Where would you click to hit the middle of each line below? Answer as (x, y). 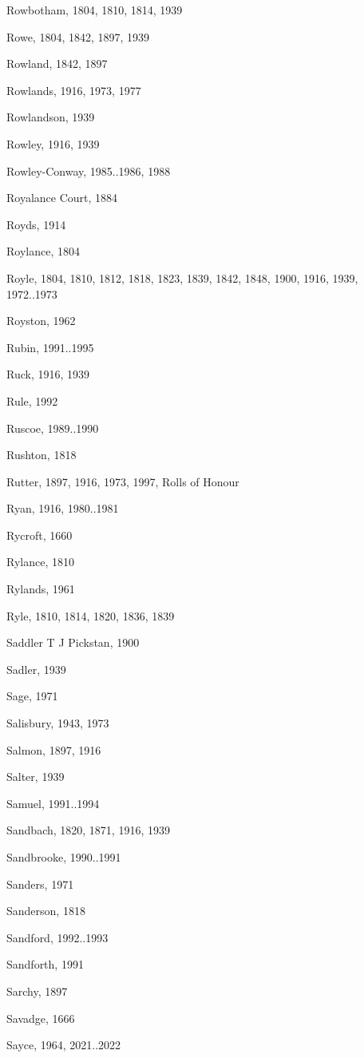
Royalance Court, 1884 (62, 198)
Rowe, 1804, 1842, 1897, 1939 (78, 36)
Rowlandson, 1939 (51, 117)
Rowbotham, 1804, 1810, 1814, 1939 (95, 10)
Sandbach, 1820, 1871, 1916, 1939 (88, 830)
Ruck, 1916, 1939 (48, 374)
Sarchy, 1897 (37, 991)
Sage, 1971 (32, 696)
